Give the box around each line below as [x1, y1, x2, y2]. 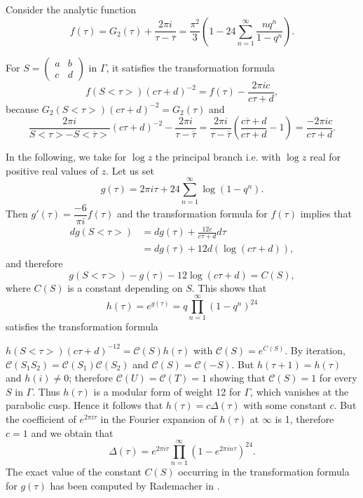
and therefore [6, 256, 63, 271]
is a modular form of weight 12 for [93, 384, 241, 398]
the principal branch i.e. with [155, 149, 281, 164]
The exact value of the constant [6, 464, 142, 479]
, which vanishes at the [250, 384, 349, 398]
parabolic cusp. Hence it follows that [6, 398, 163, 412]
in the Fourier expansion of [100, 411, 217, 426]
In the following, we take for [6, 149, 127, 164]
